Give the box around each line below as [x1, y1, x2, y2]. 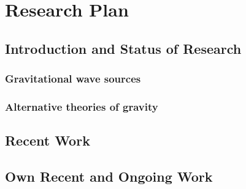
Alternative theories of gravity [5, 98, 158, 114]
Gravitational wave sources [5, 71, 141, 86]
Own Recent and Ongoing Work [5, 167, 213, 186]
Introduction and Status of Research [5, 39, 242, 57]
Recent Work [5, 131, 90, 150]
